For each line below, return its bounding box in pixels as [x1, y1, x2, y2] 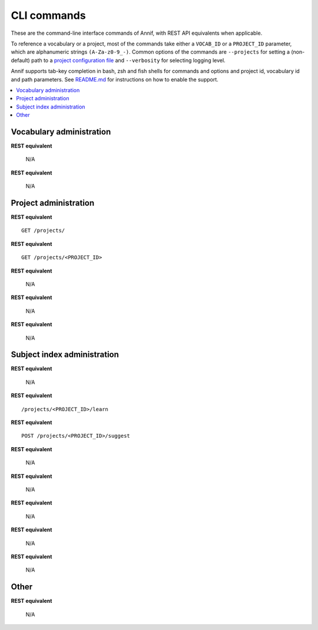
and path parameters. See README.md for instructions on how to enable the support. [11, 76, 219, 83]
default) [11, 57, 31, 64]
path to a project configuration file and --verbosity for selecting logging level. [31, 57, 226, 64]
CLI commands [11, 9, 86, 22]
